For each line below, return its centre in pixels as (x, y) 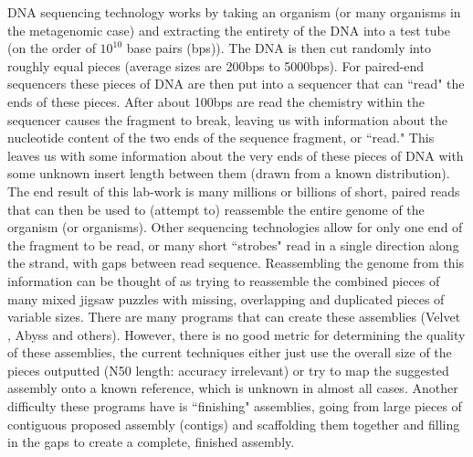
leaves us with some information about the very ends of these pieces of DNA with (236, 155)
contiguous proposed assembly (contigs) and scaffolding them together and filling (234, 424)
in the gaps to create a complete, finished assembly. (151, 442)
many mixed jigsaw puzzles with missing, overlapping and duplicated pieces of (226, 298)
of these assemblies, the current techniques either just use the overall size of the (230, 352)
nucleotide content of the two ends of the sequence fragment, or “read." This (221, 138)
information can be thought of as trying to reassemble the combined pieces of (224, 280)
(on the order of (52, 48)
